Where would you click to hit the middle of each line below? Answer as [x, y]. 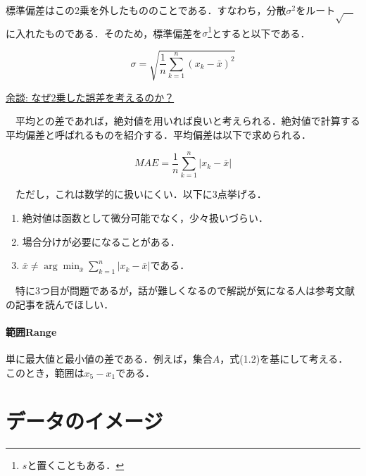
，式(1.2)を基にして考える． [284, 359]
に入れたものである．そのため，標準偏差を [104, 33]
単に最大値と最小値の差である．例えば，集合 [109, 359]
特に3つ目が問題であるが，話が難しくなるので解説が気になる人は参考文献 [185, 290]
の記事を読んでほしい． [60, 304]
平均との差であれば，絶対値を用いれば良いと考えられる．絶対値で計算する [188, 121]
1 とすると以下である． [259, 32]
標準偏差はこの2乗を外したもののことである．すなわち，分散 [146, 10]
